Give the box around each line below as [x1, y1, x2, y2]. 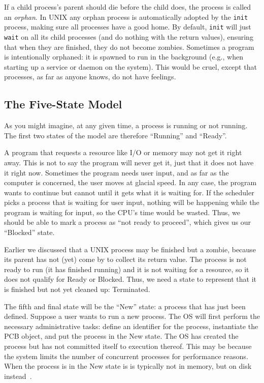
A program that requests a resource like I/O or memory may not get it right [4, 147, 242, 158]
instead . [4, 370, 32, 381]
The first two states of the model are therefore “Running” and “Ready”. [4, 130, 227, 140]
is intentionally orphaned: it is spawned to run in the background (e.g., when [4, 51, 243, 62]
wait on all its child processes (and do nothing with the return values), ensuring [4, 31, 253, 42]
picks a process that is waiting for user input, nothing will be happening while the [4, 197, 259, 208]
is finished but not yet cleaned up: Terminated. [4, 284, 150, 294]
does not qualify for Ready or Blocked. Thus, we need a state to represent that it [4, 274, 257, 284]
